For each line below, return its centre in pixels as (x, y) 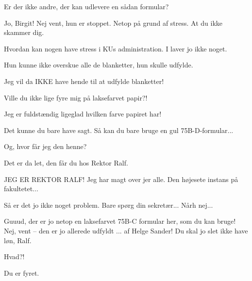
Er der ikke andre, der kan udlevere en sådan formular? (86, 6)
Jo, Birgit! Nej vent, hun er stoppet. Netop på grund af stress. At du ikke (113, 23)
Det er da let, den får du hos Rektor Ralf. (66, 162)
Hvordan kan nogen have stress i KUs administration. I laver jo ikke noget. (116, 48)
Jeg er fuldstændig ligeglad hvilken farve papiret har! (83, 114)
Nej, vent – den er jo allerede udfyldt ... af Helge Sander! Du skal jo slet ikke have (126, 230)
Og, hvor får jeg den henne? (45, 146)
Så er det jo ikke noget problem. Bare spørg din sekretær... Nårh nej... (109, 205)
